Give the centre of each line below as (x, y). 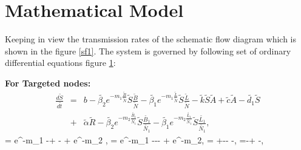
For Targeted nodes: (48, 83)
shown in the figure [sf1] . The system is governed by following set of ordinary (148, 51)
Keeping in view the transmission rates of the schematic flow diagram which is (151, 39)
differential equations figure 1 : (60, 63)
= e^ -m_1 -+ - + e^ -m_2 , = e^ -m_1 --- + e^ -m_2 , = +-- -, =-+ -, (134, 139)
